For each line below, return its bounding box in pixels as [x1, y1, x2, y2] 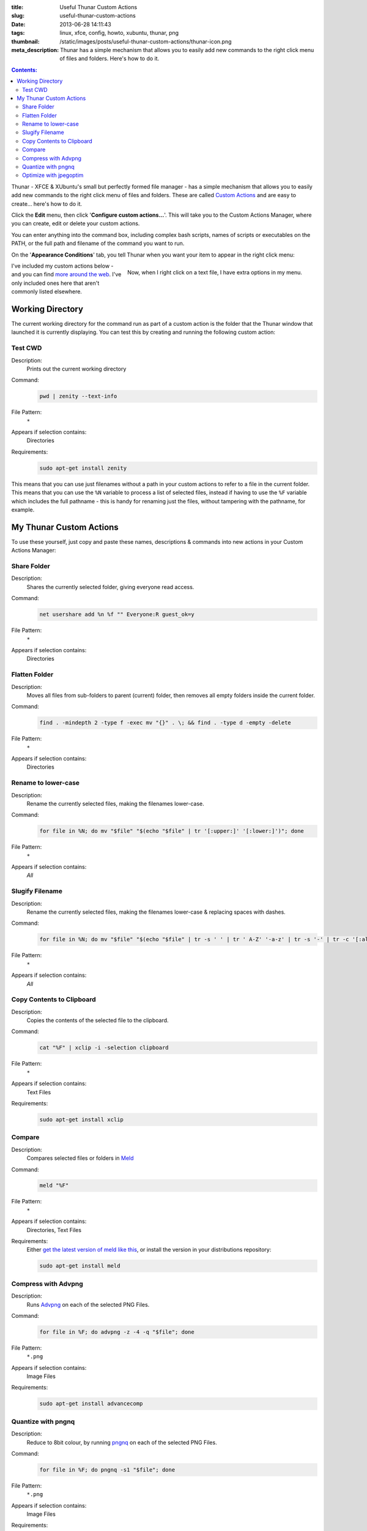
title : [11, 4, 24, 10]
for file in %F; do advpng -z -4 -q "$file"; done [39, 1328, 195, 1335]
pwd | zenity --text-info [39, 393, 117, 400]
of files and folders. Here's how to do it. [59, 55, 160, 62]
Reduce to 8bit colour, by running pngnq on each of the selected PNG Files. [26, 1439, 217, 1446]
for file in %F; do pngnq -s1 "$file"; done [39, 1466, 176, 1473]
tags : [11, 29, 25, 37]
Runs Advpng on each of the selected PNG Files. [26, 1301, 150, 1308]
